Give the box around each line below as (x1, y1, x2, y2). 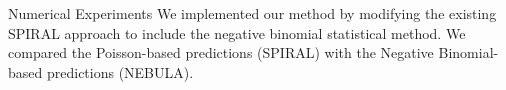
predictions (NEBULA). (46, 61, 194, 82)
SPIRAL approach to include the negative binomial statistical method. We (8, 22, 466, 43)
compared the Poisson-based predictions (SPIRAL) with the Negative (8, 42, 434, 63)
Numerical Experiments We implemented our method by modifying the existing (8, 3, 497, 23)
